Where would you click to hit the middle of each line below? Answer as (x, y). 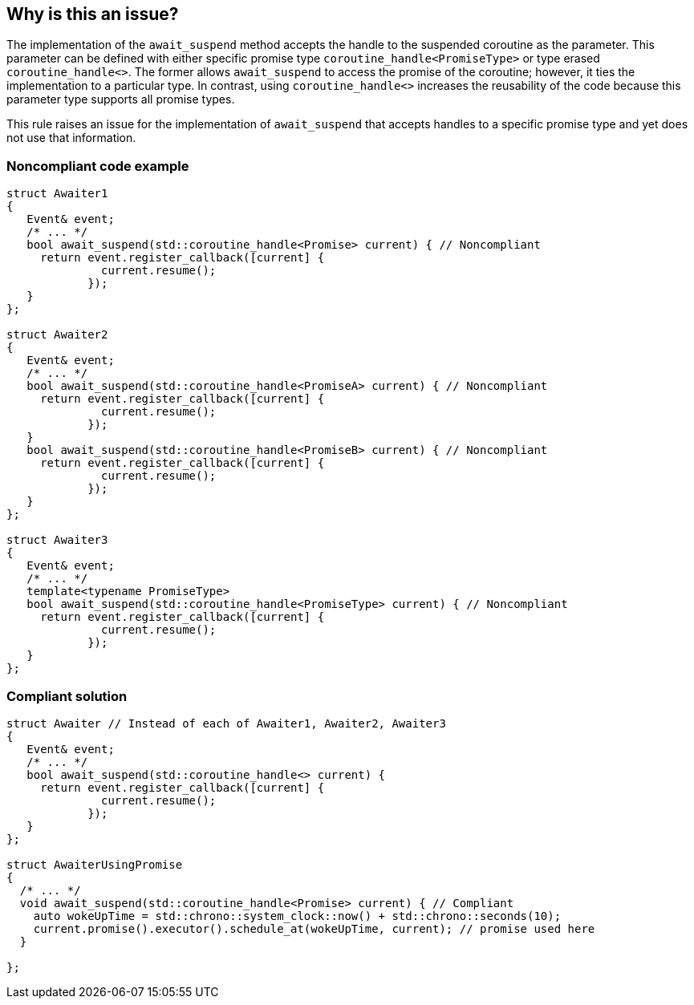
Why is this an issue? (93, 14)
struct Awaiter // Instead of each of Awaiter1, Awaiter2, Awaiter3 (226, 723)
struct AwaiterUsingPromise (95, 864)
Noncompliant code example (98, 166)
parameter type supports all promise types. (121, 99)
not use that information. (71, 138)
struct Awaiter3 (57, 540)
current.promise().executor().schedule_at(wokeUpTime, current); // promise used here (314, 928)
